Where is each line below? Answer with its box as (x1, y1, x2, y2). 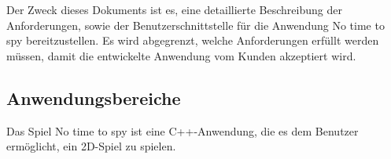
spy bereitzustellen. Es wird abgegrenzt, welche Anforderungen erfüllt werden (6, 32, 379, 49)
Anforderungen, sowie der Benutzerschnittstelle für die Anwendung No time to (6, 16, 385, 33)
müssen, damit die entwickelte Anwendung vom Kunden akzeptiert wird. (6, 47, 356, 63)
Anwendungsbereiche (6, 85, 181, 110)
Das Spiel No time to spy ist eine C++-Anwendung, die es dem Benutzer (6, 122, 359, 139)
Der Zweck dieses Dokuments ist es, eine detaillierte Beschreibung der (6, 2, 342, 17)
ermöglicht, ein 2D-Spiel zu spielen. (6, 138, 176, 154)
